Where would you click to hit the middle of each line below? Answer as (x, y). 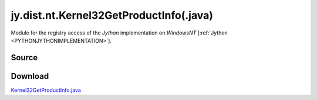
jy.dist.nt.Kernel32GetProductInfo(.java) (112, 15)
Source (24, 58)
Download (30, 76)
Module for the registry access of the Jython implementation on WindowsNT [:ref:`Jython (119, 33)
